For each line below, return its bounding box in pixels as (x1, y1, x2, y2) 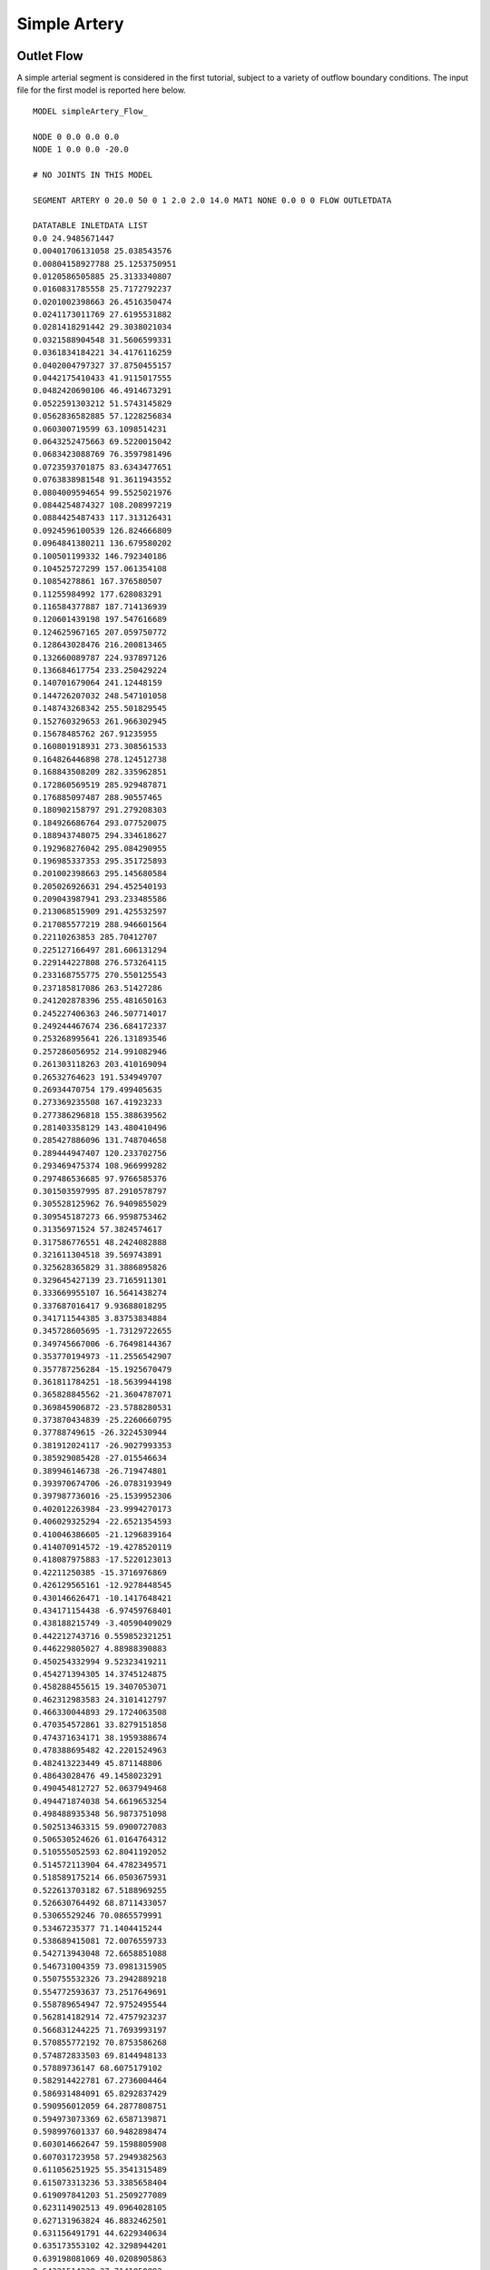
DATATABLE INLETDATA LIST (33, 221, 149, 231)
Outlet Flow (16, 48, 83, 64)
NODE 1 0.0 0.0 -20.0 (33, 144, 129, 154)
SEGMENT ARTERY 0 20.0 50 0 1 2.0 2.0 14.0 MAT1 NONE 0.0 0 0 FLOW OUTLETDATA (33, 195, 392, 205)
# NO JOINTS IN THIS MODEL (33, 169, 153, 180)
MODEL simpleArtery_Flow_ (33, 105, 149, 116)
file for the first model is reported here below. (16, 84, 186, 95)
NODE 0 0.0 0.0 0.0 (33, 132, 120, 142)
